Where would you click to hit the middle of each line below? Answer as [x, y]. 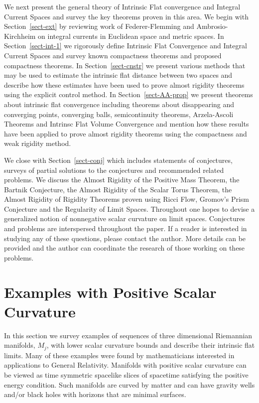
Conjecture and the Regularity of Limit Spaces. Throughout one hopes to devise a [129, 208]
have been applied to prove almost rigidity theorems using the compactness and [126, 133]
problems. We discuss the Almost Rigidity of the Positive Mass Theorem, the [122, 180]
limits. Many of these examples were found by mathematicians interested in [119, 355]
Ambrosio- [212, 26]
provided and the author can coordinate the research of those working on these [125, 248]
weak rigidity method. [38, 143]
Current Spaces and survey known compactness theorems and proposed [113, 55]
